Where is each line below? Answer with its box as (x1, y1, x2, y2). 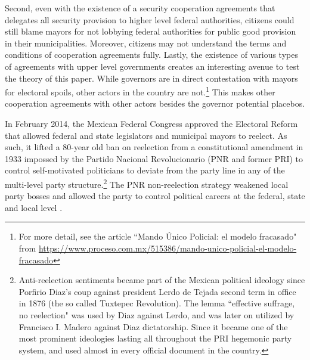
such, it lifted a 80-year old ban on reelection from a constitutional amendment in (5, 141, 303, 153)
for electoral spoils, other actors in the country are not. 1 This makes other (5, 84, 275, 98)
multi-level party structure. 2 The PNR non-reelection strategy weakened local (5, 176, 289, 190)
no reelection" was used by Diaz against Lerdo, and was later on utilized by (18, 308, 294, 321)
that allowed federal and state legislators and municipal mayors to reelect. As (5, 129, 287, 141)
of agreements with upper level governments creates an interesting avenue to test (5, 60, 300, 72)
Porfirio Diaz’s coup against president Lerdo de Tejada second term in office (18, 285, 296, 297)
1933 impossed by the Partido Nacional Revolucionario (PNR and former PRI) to (5, 152, 303, 165)
